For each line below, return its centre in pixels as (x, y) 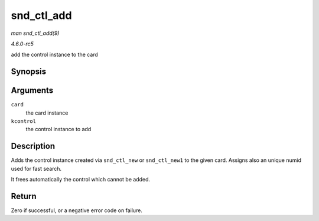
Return (24, 196)
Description (33, 146)
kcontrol (24, 121)
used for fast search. (36, 168)
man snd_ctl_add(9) (35, 33)
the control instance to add (58, 129)
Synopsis (29, 72)
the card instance (47, 113)
